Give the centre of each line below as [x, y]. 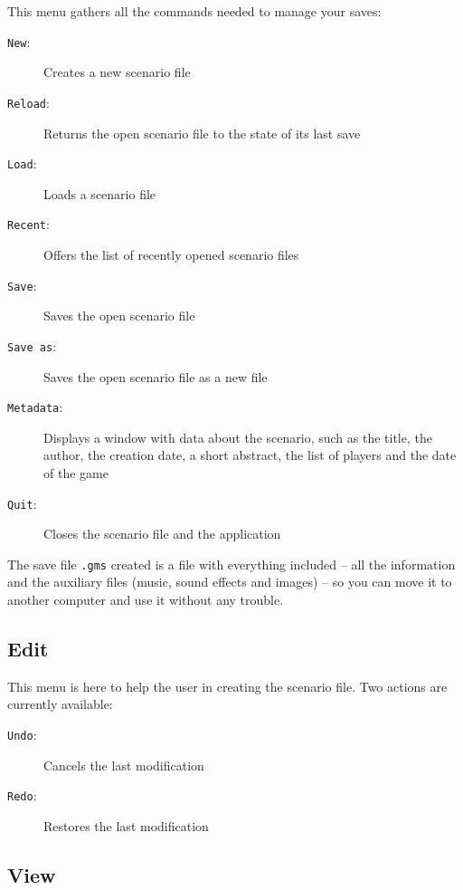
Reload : [28, 102]
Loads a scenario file [100, 193]
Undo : [22, 735]
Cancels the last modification [124, 765]
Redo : [22, 795]
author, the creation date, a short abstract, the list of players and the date [250, 455]
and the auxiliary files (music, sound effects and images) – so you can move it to [230, 582]
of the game [76, 472]
